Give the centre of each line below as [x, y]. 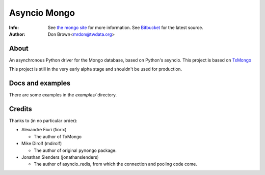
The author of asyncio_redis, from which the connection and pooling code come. [115, 164]
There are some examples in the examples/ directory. [63, 95]
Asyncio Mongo [42, 13]
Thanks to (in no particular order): [43, 121]
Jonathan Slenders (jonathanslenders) [60, 157]
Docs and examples [40, 83]
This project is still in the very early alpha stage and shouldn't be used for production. [95, 69]
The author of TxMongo [58, 136]
